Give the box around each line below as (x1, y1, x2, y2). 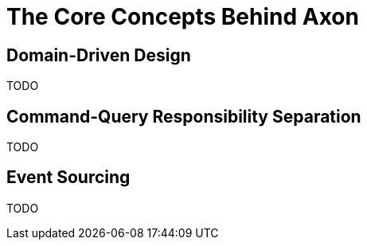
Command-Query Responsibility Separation (6, 106, 361, 127)
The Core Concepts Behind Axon (6, 3, 359, 30)
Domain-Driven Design (6, 45, 191, 65)
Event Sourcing (6, 167, 131, 188)
